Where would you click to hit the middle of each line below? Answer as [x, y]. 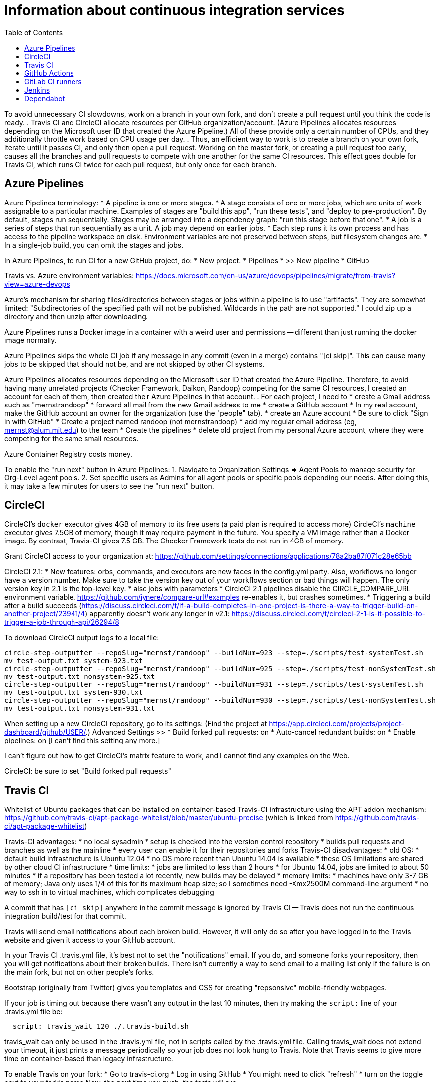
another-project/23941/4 [45, 614]
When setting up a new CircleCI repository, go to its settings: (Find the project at [136, 724]
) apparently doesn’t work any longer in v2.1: [157, 614]
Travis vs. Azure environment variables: [69, 275]
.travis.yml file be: [34, 1012]
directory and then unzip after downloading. [76, 316]
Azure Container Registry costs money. [69, 454]
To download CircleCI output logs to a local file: [82, 638]
